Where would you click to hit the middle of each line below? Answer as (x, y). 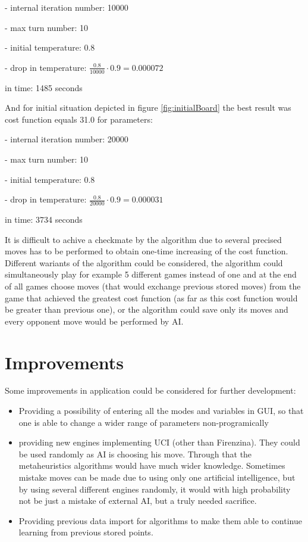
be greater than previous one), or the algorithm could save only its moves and (147, 309)
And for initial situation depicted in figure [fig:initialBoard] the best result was (148, 108)
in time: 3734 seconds (44, 219)
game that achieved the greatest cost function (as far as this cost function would (151, 298)
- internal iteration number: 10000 (67, 7)
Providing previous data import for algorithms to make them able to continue (160, 520)
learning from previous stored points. (86, 532)
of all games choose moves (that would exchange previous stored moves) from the (153, 286)
